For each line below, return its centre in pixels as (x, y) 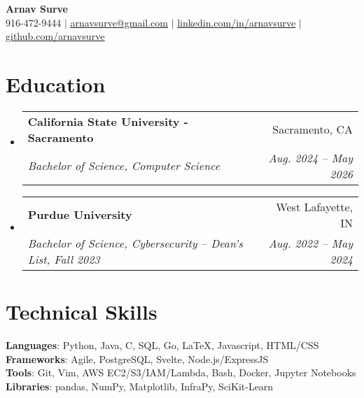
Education (56, 84)
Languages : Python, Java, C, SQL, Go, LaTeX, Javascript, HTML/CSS (162, 345)
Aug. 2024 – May (310, 157)
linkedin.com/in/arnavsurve (237, 22)
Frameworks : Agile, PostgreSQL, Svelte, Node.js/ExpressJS (137, 358)
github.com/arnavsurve (55, 36)
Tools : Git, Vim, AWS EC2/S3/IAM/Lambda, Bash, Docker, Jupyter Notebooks (181, 372)
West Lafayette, (314, 206)
